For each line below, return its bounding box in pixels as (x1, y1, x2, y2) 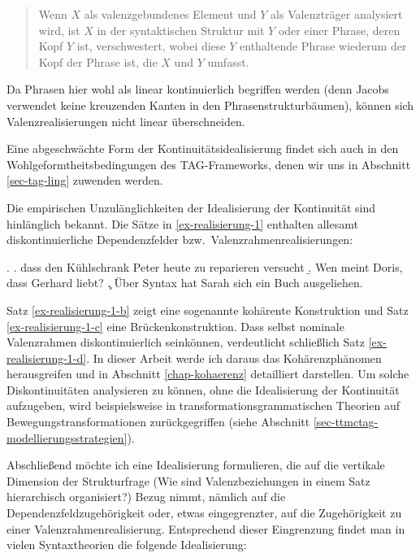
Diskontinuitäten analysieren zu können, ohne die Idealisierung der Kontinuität (6, 381, 400, 398)
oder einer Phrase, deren (278, 21, 401, 38)
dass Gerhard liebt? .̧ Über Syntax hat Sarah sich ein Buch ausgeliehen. (6, 274, 363, 291)
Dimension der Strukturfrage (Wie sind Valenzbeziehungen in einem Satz (6, 472, 370, 489)
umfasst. (207, 53, 249, 70)
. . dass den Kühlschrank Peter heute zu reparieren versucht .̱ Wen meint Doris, (6, 258, 403, 275)
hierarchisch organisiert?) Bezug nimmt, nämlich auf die (6, 488, 286, 505)
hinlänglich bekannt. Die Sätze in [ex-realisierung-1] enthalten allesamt (6, 215, 358, 232)
